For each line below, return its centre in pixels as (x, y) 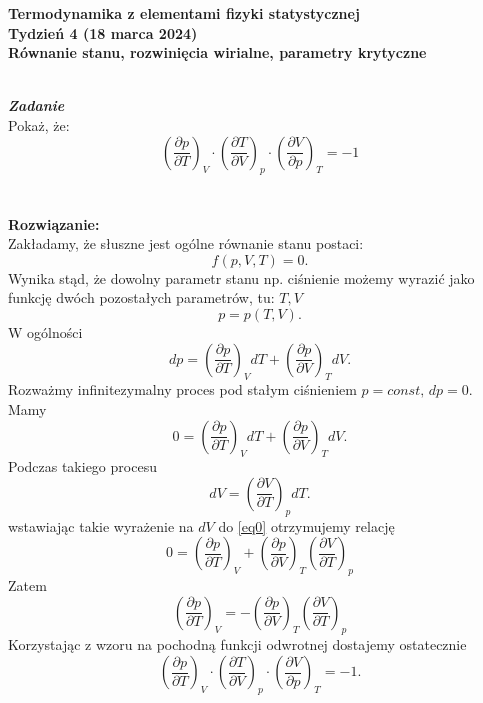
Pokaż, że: (39, 124)
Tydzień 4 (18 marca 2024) (103, 32)
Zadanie (36, 105)
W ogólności (45, 331)
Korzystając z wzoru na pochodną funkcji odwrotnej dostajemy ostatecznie (237, 644)
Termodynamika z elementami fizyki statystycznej (184, 13)
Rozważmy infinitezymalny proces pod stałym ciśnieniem (182, 389)
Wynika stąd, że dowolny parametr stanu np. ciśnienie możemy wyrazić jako (241, 277)
